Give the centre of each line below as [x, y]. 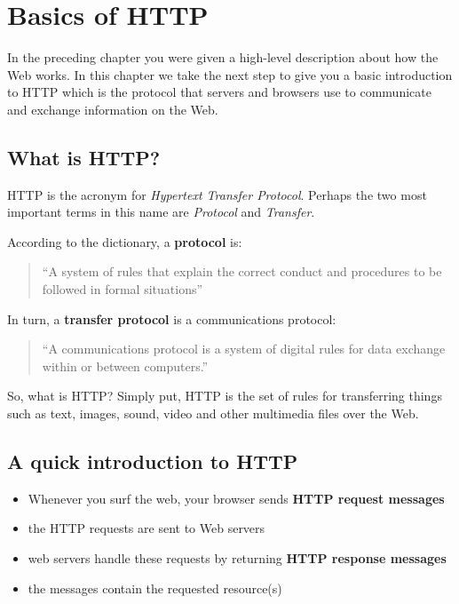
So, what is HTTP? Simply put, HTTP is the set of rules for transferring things [225, 396]
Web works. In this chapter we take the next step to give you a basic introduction [230, 74]
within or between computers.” [125, 366]
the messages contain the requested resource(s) [155, 588]
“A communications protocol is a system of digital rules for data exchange [244, 349]
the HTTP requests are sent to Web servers [146, 528]
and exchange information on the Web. [113, 109]
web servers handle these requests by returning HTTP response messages [237, 558]
